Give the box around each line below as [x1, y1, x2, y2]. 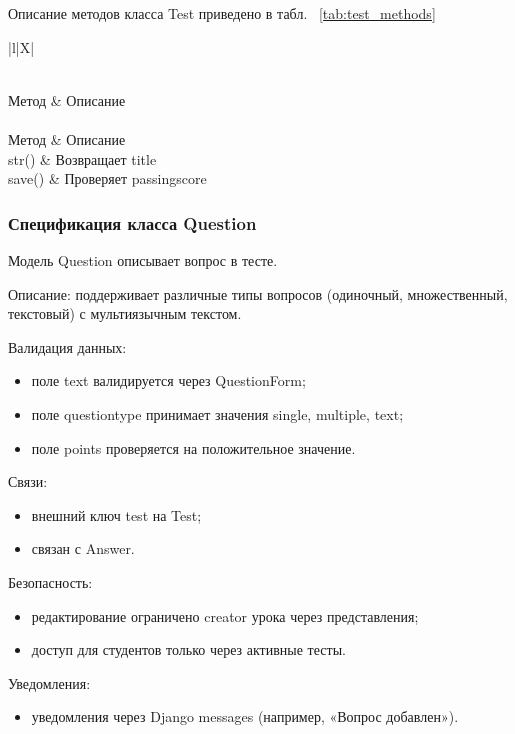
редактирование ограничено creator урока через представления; [31, 605, 419, 626]
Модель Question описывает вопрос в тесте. [8, 249, 278, 270]
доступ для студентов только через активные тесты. [31, 639, 346, 660]
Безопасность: [8, 571, 93, 592]
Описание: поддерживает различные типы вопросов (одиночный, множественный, [8, 283, 508, 304]
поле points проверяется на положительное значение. [31, 437, 356, 458]
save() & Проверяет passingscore [8, 168, 207, 189]
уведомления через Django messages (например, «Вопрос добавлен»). [31, 706, 459, 727]
